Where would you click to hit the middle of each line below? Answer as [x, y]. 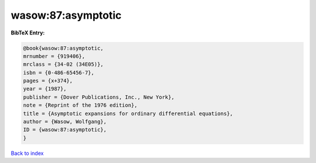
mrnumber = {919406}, [54, 56]
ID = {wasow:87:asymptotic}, [65, 130]
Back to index [27, 153]
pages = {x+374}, [48, 81]
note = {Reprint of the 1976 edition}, [80, 105]
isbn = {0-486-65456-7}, [59, 72]
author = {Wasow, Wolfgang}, [65, 122]
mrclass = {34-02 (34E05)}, [63, 65]
